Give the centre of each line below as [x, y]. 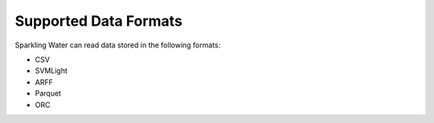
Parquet [48, 93]
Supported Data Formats [98, 21]
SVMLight [51, 71]
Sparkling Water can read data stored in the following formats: [118, 45]
